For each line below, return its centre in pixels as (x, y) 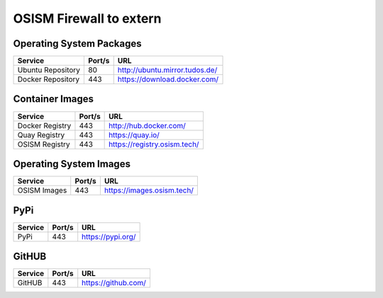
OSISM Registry (44, 144)
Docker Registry (44, 125)
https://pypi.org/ (109, 236)
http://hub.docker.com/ (147, 125)
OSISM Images (42, 190)
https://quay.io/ (134, 134)
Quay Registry (41, 134)
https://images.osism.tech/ (149, 190)
